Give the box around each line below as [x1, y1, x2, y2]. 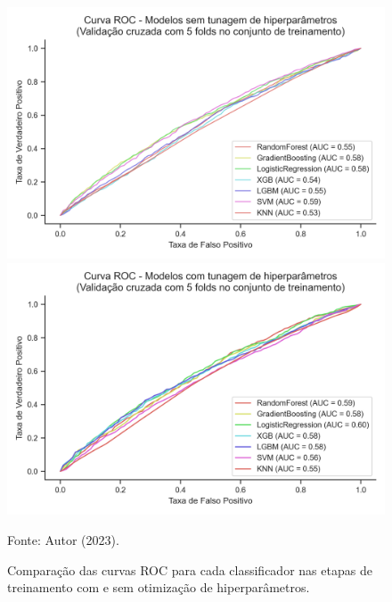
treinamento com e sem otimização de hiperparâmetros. [7, 578, 310, 597]
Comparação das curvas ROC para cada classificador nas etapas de [7, 560, 372, 579]
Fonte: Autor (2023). [7, 530, 119, 548]
